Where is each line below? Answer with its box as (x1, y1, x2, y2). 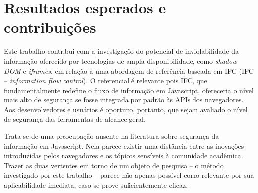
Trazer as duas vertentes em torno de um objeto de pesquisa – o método (4, 160, 224, 170)
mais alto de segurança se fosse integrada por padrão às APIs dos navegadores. (4, 95, 244, 105)
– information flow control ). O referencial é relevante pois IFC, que (4, 75, 207, 86)
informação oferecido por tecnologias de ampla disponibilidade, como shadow (4, 55, 237, 66)
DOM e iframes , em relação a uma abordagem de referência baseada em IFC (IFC (4, 65, 254, 76)
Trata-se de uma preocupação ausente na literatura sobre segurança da (4, 131, 219, 141)
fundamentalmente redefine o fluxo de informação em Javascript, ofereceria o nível (4, 85, 254, 95)
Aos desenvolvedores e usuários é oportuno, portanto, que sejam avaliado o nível (4, 104, 248, 114)
